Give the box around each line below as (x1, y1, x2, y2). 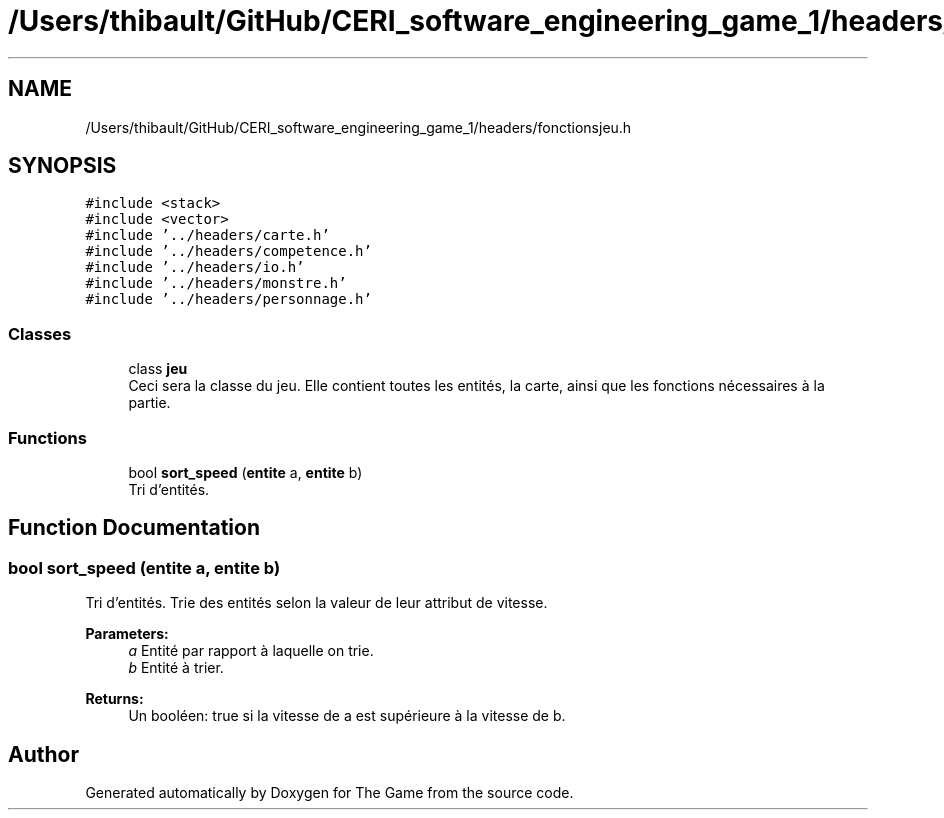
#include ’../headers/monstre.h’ (85, 275, 347, 292)
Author (8, 741, 79, 767)
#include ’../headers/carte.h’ (85, 227, 330, 244)
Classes (8, 323, 72, 344)
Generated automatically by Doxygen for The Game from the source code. (85, 784, 574, 801)
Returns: (85, 690, 144, 708)
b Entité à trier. (128, 659, 224, 677)
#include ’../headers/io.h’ (85, 259, 305, 276)
